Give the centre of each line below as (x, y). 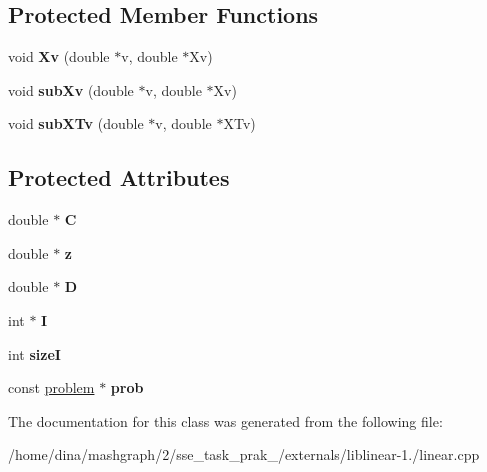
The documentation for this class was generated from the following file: (225, 420)
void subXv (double (71, 89)
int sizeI (34, 353)
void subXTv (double (76, 123)
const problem (51, 387)
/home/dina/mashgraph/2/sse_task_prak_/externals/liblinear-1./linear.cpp (244, 454)
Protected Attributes (119, 177)
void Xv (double (59, 56)
